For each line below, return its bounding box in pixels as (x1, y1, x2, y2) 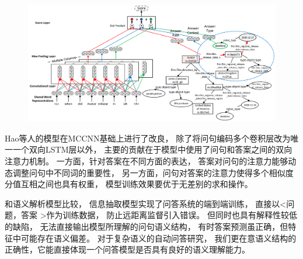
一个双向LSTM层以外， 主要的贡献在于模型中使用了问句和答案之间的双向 (12, 143, 292, 156)
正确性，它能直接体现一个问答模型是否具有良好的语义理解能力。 (5, 243, 250, 255)
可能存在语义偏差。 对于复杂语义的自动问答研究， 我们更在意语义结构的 (20, 232, 297, 244)
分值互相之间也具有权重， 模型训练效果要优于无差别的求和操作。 (5, 178, 253, 190)
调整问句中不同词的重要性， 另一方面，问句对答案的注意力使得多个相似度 (12, 166, 294, 178)
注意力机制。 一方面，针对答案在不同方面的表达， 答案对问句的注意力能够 (5, 154, 288, 167)
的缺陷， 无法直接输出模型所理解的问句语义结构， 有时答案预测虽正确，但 (5, 220, 288, 232)
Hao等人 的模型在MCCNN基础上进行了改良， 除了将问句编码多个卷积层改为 (5, 132, 291, 144)
